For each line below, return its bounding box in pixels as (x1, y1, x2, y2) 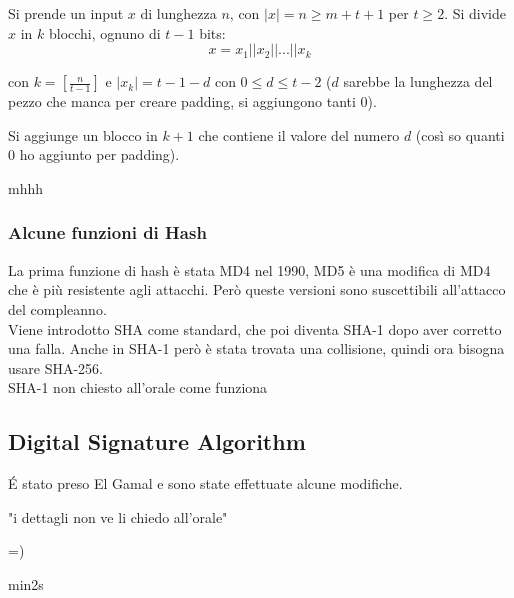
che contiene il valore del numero (198, 124, 400, 145)
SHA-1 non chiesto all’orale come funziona (8, 377, 268, 398)
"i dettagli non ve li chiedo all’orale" (8, 506, 228, 527)
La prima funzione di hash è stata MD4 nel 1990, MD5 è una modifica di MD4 (8, 259, 491, 280)
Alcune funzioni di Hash (8, 220, 207, 245)
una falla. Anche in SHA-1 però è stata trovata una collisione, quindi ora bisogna (8, 338, 505, 359)
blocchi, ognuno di (48, 22, 161, 43)
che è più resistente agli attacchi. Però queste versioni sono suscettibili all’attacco (8, 279, 506, 300)
